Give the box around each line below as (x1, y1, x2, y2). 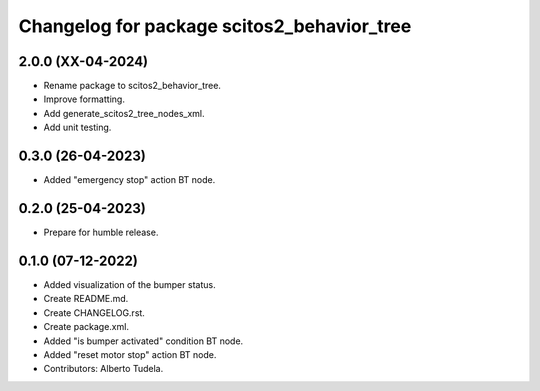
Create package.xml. (43, 321, 130, 333)
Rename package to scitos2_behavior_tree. (43, 80, 222, 92)
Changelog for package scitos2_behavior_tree (18, 15, 412, 37)
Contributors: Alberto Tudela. (43, 363, 164, 375)
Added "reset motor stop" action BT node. (43, 348, 217, 360)
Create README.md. (43, 293, 129, 305)
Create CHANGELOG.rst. (43, 306, 145, 319)
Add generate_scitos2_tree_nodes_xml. (43, 107, 205, 119)
